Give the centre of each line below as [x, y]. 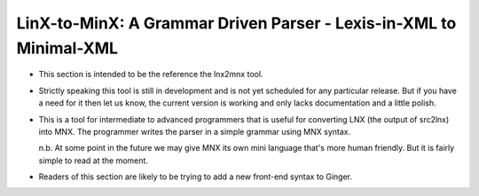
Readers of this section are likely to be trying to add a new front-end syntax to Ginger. [196, 176]
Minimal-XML [67, 48]
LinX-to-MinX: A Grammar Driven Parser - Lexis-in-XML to [236, 23]
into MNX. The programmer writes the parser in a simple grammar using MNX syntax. [195, 131]
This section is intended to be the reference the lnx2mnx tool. [151, 74]
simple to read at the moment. [93, 161]
